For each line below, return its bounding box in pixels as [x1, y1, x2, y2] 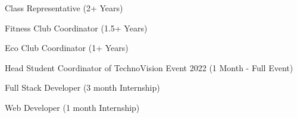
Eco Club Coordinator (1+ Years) [5, 42, 129, 54]
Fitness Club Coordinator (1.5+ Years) [5, 21, 148, 34]
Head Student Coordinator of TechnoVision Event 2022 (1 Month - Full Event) [5, 61, 293, 74]
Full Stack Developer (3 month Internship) [5, 81, 160, 94]
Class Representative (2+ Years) [5, 2, 123, 14]
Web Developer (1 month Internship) [5, 101, 140, 113]
